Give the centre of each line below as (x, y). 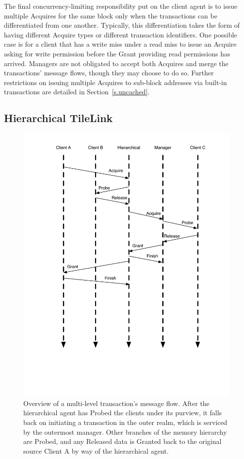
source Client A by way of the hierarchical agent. (96, 450)
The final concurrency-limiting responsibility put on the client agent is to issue (121, 6)
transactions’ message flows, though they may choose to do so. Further (109, 73)
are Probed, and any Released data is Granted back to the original (122, 441)
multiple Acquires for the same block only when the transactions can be (111, 15)
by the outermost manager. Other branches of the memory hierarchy (125, 432)
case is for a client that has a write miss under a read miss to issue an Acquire (120, 44)
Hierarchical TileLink (58, 118)
